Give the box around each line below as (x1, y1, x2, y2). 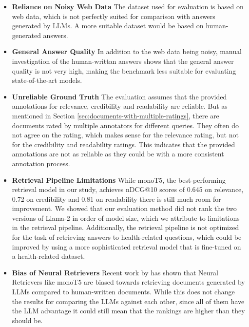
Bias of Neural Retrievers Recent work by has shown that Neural (12, 267, 218, 277)
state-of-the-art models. (12, 75, 82, 85)
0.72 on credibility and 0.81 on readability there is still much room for (12, 193, 221, 204)
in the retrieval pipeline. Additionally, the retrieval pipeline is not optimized (12, 222, 239, 232)
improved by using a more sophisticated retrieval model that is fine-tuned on (12, 241, 241, 251)
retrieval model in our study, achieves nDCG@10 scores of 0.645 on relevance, (12, 184, 244, 194)
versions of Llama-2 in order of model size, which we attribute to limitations (12, 212, 240, 223)
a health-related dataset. (12, 251, 85, 261)
